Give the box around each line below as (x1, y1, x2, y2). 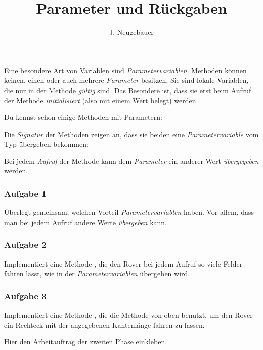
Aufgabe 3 (4, 289, 47, 302)
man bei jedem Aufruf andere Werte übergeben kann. (4, 216, 167, 227)
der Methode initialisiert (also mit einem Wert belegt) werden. (4, 95, 198, 105)
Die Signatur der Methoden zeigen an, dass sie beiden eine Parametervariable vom (4, 128, 259, 139)
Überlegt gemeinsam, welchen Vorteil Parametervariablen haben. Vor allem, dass (4, 207, 254, 217)
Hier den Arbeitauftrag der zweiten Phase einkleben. (4, 336, 167, 347)
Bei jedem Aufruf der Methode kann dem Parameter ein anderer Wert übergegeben (4, 155, 259, 166)
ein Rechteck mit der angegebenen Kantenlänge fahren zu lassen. (4, 319, 205, 330)
